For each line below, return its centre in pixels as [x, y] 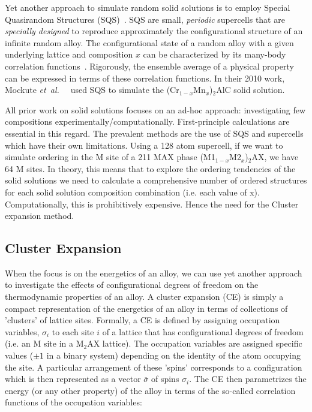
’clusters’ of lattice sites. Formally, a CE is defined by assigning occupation [142, 320]
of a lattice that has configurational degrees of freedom [203, 331]
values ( [19, 355]
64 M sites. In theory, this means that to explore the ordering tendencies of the [150, 168]
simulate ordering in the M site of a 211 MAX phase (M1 [110, 157]
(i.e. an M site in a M [44, 343]
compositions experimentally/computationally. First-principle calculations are [147, 121]
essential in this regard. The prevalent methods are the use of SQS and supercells [154, 133]
